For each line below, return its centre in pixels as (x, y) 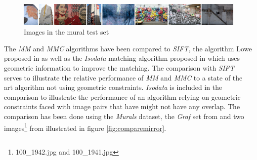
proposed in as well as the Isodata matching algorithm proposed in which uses (122, 58)
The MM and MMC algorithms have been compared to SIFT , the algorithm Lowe (128, 48)
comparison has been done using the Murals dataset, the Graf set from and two (124, 116)
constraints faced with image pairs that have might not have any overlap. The (122, 106)
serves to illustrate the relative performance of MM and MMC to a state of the (123, 77)
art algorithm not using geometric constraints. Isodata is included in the (113, 87)
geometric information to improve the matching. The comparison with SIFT (119, 68)
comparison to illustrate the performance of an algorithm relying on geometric (122, 97)
